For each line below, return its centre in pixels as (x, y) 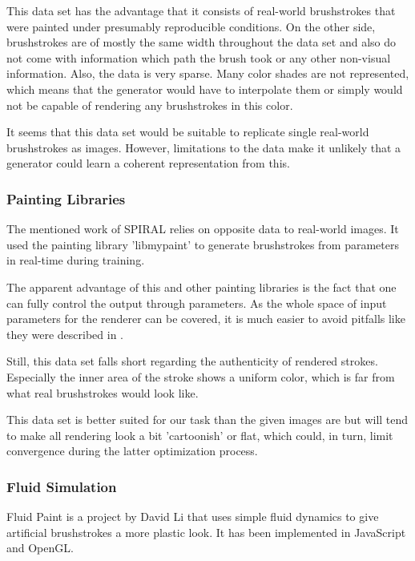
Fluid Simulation (62, 486)
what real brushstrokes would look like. (103, 392)
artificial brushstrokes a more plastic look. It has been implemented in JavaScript (206, 532)
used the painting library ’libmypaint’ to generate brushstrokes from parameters (203, 244)
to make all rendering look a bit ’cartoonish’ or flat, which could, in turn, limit (200, 435)
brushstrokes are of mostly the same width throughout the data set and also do (201, 42)
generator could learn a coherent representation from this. (148, 163)
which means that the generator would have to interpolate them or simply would (205, 89)
